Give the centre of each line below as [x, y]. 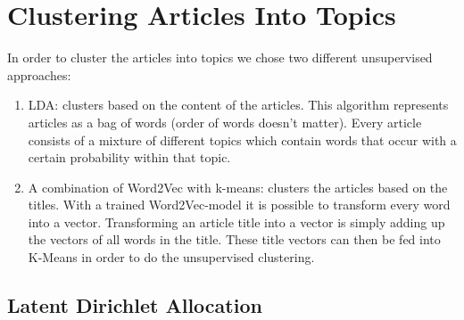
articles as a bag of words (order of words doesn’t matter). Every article [225, 122]
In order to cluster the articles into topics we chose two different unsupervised [220, 57]
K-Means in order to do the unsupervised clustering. [171, 257]
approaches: [39, 74]
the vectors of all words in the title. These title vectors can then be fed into [234, 239]
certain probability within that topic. [129, 157]
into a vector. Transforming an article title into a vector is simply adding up [236, 222]
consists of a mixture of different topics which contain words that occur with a [242, 139]
